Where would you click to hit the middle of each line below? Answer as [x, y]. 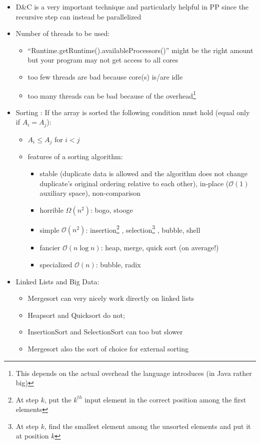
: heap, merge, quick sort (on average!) [160, 248]
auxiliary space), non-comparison [90, 193]
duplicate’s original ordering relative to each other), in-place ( [134, 183]
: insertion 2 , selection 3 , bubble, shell [143, 229]
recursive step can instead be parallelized [78, 16]
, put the [58, 399]
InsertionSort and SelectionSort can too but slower [105, 332]
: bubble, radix [118, 264]
